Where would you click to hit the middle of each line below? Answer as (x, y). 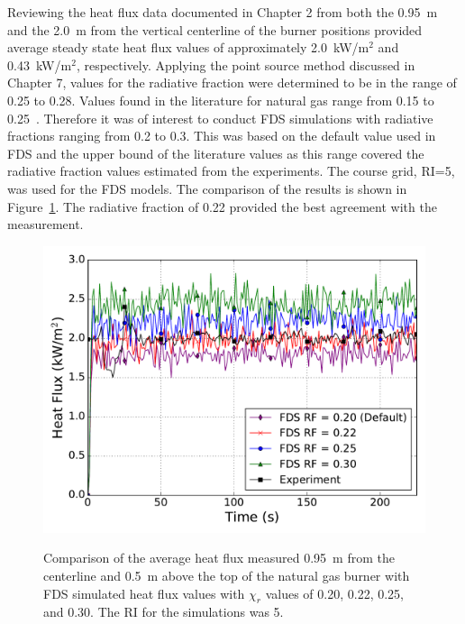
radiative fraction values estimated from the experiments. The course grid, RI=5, (231, 171)
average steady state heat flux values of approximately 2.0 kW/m (188, 47)
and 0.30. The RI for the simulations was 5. (164, 612)
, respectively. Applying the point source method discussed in (246, 64)
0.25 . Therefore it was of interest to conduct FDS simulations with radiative (220, 118)
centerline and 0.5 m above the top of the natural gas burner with (227, 575)
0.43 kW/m (40, 64)
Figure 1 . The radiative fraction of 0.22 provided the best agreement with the (222, 206)
